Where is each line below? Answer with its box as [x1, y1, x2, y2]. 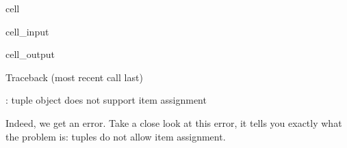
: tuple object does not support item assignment [5, 93, 207, 107]
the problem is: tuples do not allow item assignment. [5, 129, 226, 143]
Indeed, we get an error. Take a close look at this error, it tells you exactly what [5, 115, 342, 130]
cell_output [5, 47, 55, 61]
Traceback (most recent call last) [5, 70, 143, 84]
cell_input [5, 24, 49, 38]
